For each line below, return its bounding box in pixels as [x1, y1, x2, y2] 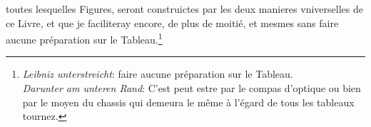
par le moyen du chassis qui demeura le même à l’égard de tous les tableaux [22, 94, 355, 109]
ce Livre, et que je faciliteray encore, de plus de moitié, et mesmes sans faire [6, 15, 339, 30]
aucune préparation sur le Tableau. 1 [6, 30, 163, 46]
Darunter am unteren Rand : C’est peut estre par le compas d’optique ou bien [22, 81, 361, 96]
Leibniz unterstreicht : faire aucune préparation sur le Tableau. [22, 66, 293, 81]
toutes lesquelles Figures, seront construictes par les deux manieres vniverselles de [6, 1, 363, 16]
